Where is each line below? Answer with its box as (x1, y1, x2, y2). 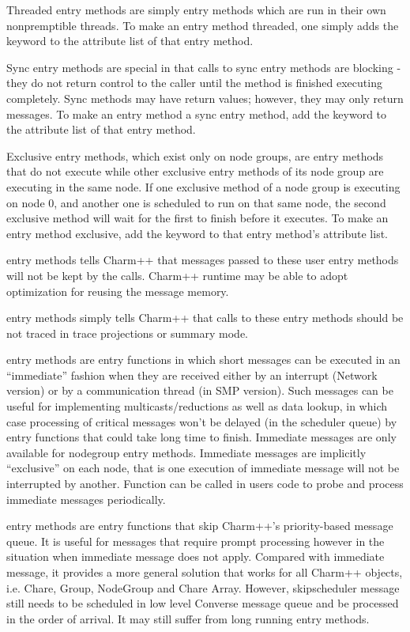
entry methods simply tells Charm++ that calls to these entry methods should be (6, 309, 404, 326)
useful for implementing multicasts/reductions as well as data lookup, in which (6, 398, 387, 414)
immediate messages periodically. (6, 490, 166, 507)
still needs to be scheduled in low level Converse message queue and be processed (6, 595, 399, 611)
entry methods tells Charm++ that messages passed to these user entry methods (6, 252, 399, 268)
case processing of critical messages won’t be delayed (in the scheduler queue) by (6, 413, 397, 430)
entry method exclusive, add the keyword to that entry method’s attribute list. (6, 225, 389, 241)
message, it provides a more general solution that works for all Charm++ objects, (6, 564, 403, 580)
